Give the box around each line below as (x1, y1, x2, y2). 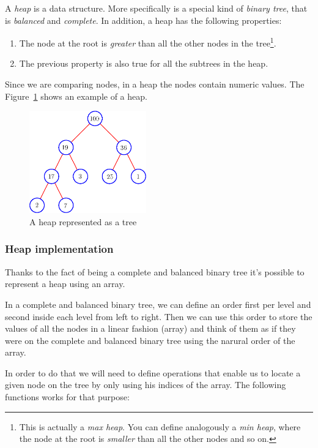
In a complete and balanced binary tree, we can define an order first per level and (5, 297, 311, 310)
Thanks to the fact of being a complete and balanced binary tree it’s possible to (5, 265, 305, 278)
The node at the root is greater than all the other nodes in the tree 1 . (19, 35, 276, 49)
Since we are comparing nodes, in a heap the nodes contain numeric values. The (5, 78, 305, 91)
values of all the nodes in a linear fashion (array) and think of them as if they (5, 322, 296, 335)
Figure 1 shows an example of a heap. (5, 89, 147, 102)
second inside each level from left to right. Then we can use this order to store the (5, 310, 312, 323)
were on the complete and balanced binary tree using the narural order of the (5, 334, 295, 346)
